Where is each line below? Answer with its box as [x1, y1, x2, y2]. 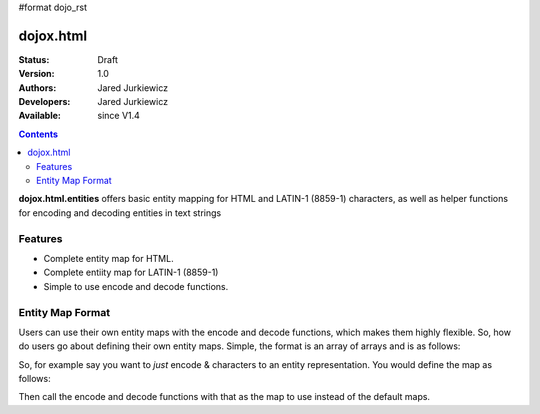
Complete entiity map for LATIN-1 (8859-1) [43, 266, 219, 279]
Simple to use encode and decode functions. [43, 280, 229, 292]
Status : [18, 53, 50, 65]
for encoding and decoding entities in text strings [18, 206, 222, 219]
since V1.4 [97, 110, 140, 122]
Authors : [18, 81, 57, 94]
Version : [18, 68, 55, 80]
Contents [18, 128, 59, 140]
